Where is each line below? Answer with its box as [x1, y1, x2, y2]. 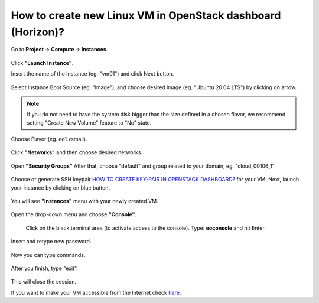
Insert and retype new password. [11, 238, 92, 245]
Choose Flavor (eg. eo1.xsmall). [11, 136, 87, 143]
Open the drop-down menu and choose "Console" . [11, 211, 137, 218]
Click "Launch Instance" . [11, 59, 74, 66]
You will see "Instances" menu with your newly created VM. [11, 198, 159, 205]
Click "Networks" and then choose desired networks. [11, 149, 143, 156]
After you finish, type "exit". [11, 265, 78, 272]
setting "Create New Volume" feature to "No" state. [27, 119, 152, 126]
